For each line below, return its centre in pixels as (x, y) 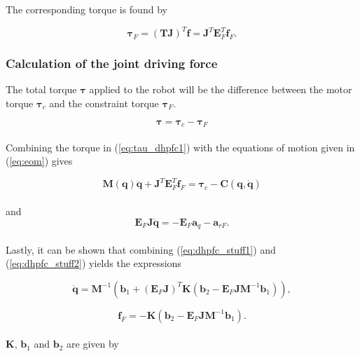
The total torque (41, 89)
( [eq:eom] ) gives (39, 161)
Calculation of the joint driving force (112, 63)
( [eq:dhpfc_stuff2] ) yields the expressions (94, 263)
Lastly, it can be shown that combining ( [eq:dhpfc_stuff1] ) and (141, 249)
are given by (93, 344)
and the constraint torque (104, 103)
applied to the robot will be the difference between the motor (221, 89)
